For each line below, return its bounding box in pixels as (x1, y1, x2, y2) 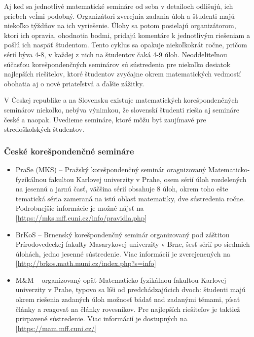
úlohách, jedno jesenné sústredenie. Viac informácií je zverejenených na (15, 248, 230, 259)
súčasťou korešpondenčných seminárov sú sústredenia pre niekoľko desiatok (4, 59, 230, 69)
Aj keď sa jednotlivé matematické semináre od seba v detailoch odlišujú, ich (4, 1, 233, 11)
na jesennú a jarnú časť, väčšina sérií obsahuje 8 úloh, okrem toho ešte (15, 184, 228, 194)
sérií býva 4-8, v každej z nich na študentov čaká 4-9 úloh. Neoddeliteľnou (4, 49, 227, 59)
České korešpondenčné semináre (4, 145, 134, 157)
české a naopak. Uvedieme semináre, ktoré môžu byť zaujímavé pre (4, 114, 206, 124)
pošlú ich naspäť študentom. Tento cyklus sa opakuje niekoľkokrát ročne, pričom (4, 39, 247, 50)
